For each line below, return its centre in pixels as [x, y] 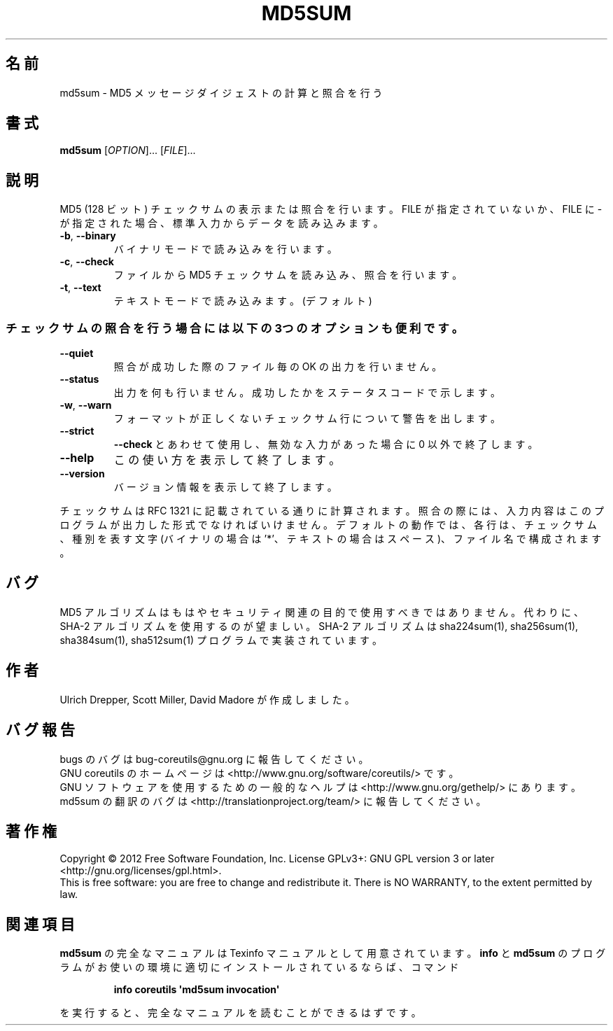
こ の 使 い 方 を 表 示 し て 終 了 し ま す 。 [227, 460]
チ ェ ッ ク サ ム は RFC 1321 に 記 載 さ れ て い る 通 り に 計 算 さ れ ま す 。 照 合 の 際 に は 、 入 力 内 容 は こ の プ [332, 511]
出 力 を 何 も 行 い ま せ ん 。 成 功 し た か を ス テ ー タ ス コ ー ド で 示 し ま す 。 [307, 393]
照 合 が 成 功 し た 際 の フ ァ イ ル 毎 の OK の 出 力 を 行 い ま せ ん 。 [278, 367]
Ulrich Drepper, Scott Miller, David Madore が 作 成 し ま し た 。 [207, 699]
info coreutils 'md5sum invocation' [197, 990]
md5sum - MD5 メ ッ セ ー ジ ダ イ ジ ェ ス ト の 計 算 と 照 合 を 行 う [221, 92]
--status [79, 379]
